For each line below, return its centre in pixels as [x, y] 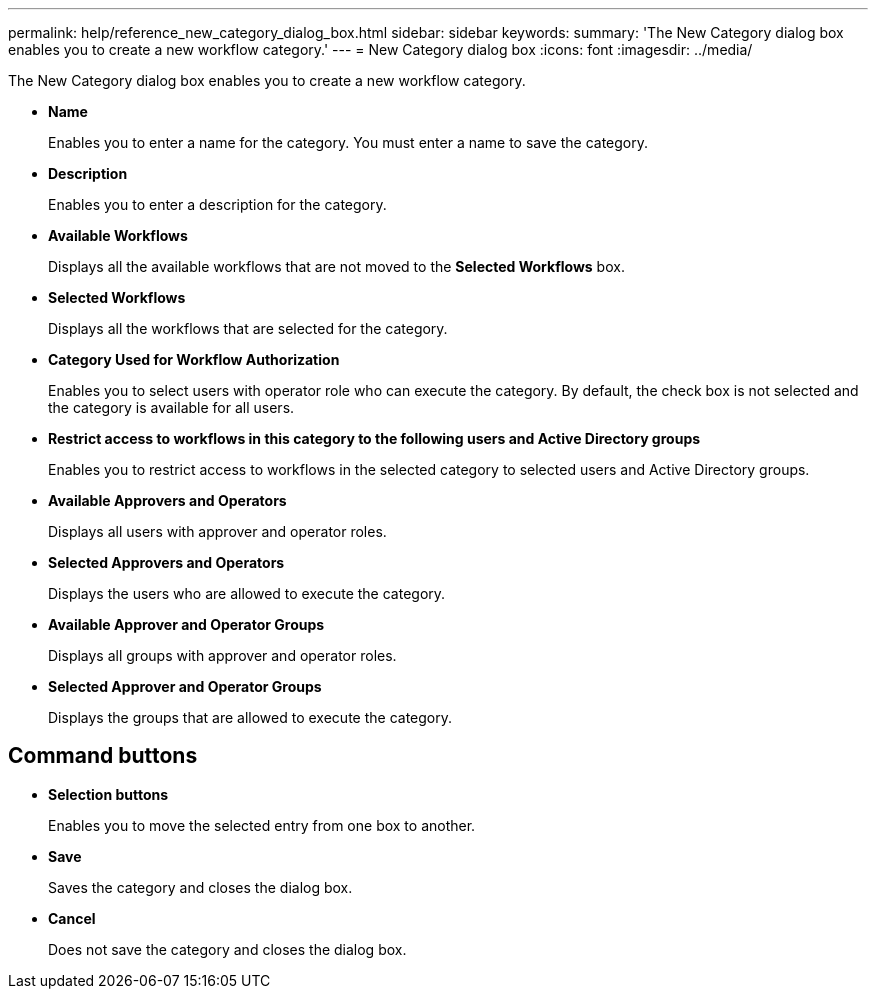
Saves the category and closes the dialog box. [200, 887]
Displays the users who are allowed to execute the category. [247, 593]
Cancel [72, 918]
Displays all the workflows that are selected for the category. [248, 328]
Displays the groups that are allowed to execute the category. [250, 717]
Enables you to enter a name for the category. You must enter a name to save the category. [348, 142]
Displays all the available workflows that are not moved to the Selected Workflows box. [336, 266]
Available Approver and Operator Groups [186, 624]
